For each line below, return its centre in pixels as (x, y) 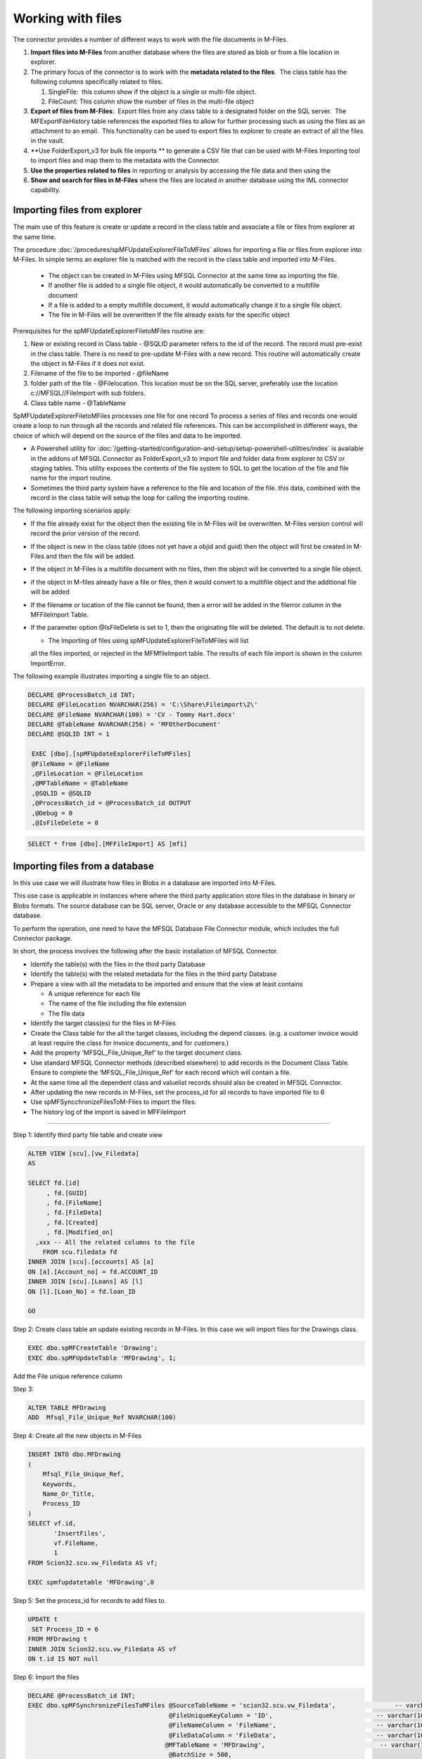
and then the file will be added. (91, 557)
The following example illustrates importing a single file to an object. (112, 676)
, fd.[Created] (72, 1222)
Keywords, (59, 1484)
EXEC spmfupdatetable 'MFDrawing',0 (91, 1582)
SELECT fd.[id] (54, 1183)
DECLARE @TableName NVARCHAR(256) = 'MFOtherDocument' (124, 724)
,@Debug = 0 (52, 813)
